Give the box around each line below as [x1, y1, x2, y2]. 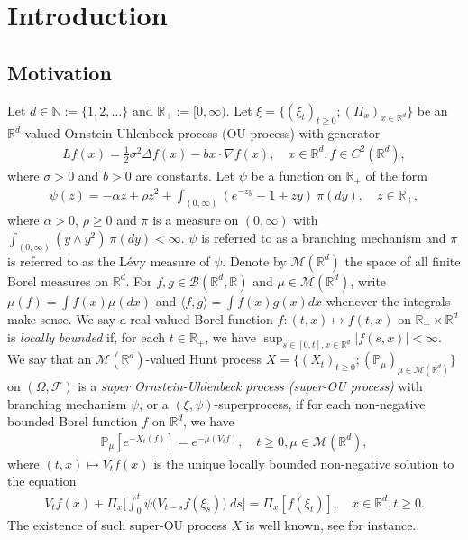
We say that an [7, 349, 92, 368]
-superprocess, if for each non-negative [214, 394, 426, 413]
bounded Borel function [7, 412, 138, 431]
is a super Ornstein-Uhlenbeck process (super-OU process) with [78, 377, 423, 396]
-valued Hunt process [145, 349, 262, 368]
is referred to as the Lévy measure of [7, 251, 210, 270]
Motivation [7, 58, 112, 86]
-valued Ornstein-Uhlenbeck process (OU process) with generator [20, 124, 381, 143]
